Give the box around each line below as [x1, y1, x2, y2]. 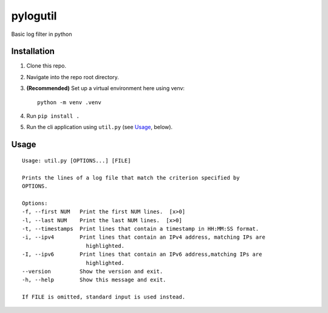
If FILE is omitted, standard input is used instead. [22, 294, 185, 301]
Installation [11, 46, 55, 57]
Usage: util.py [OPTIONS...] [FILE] [22, 157, 131, 164]
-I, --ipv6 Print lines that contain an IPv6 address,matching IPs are [22, 251, 262, 258]
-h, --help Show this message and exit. [22, 276, 166, 283]
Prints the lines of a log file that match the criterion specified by [22, 174, 240, 181]
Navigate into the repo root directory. [26, 73, 120, 80]
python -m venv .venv [37, 99, 101, 106]
